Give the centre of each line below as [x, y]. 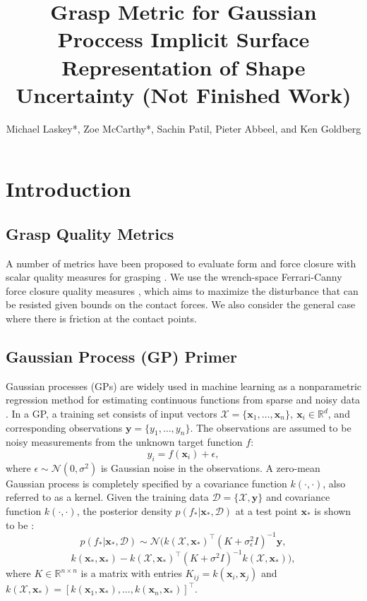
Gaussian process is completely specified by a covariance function [146, 483]
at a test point [266, 511]
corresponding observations [64, 427]
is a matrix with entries [131, 573]
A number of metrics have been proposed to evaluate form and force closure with [181, 263]
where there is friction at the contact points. [101, 318]
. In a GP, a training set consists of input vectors [112, 414]
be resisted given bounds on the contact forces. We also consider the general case [181, 304]
